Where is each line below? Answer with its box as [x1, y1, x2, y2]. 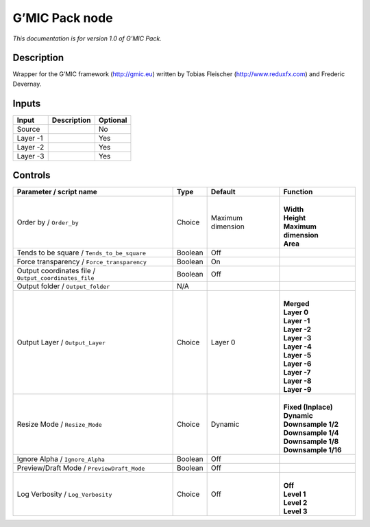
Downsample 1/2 [283, 419, 339, 429]
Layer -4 [283, 342, 312, 351]
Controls [12, 169, 51, 181]
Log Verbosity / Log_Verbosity [16, 489, 112, 499]
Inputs [12, 97, 41, 109]
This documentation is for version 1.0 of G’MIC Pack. [12, 34, 162, 43]
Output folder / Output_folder [16, 281, 110, 291]
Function [283, 187, 313, 197]
